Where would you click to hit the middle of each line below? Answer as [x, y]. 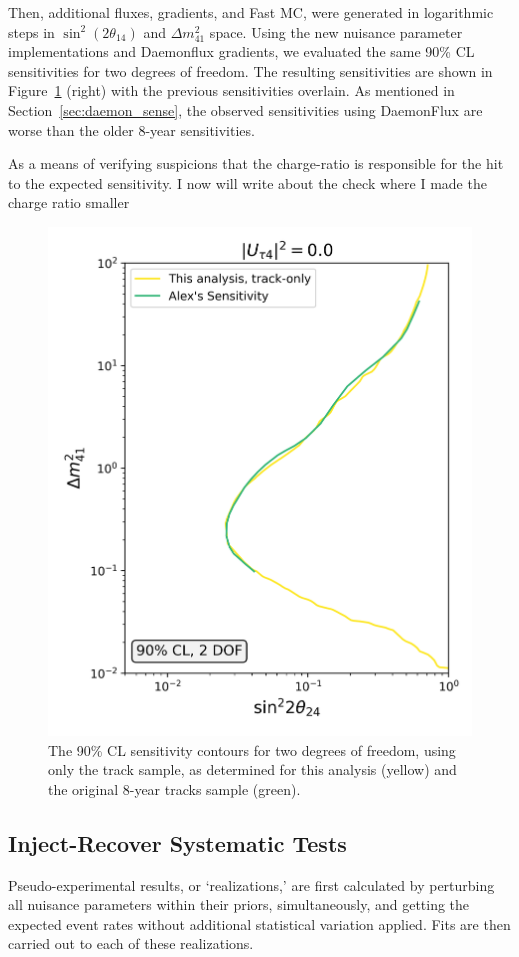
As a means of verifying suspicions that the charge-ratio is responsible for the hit [256, 163]
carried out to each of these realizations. [131, 943]
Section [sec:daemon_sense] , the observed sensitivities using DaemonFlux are [245, 109]
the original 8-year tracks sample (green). [174, 788]
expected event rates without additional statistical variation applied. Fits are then [259, 923]
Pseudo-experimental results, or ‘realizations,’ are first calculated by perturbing [251, 884]
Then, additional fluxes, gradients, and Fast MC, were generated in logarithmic [251, 12]
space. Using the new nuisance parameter [336, 31]
